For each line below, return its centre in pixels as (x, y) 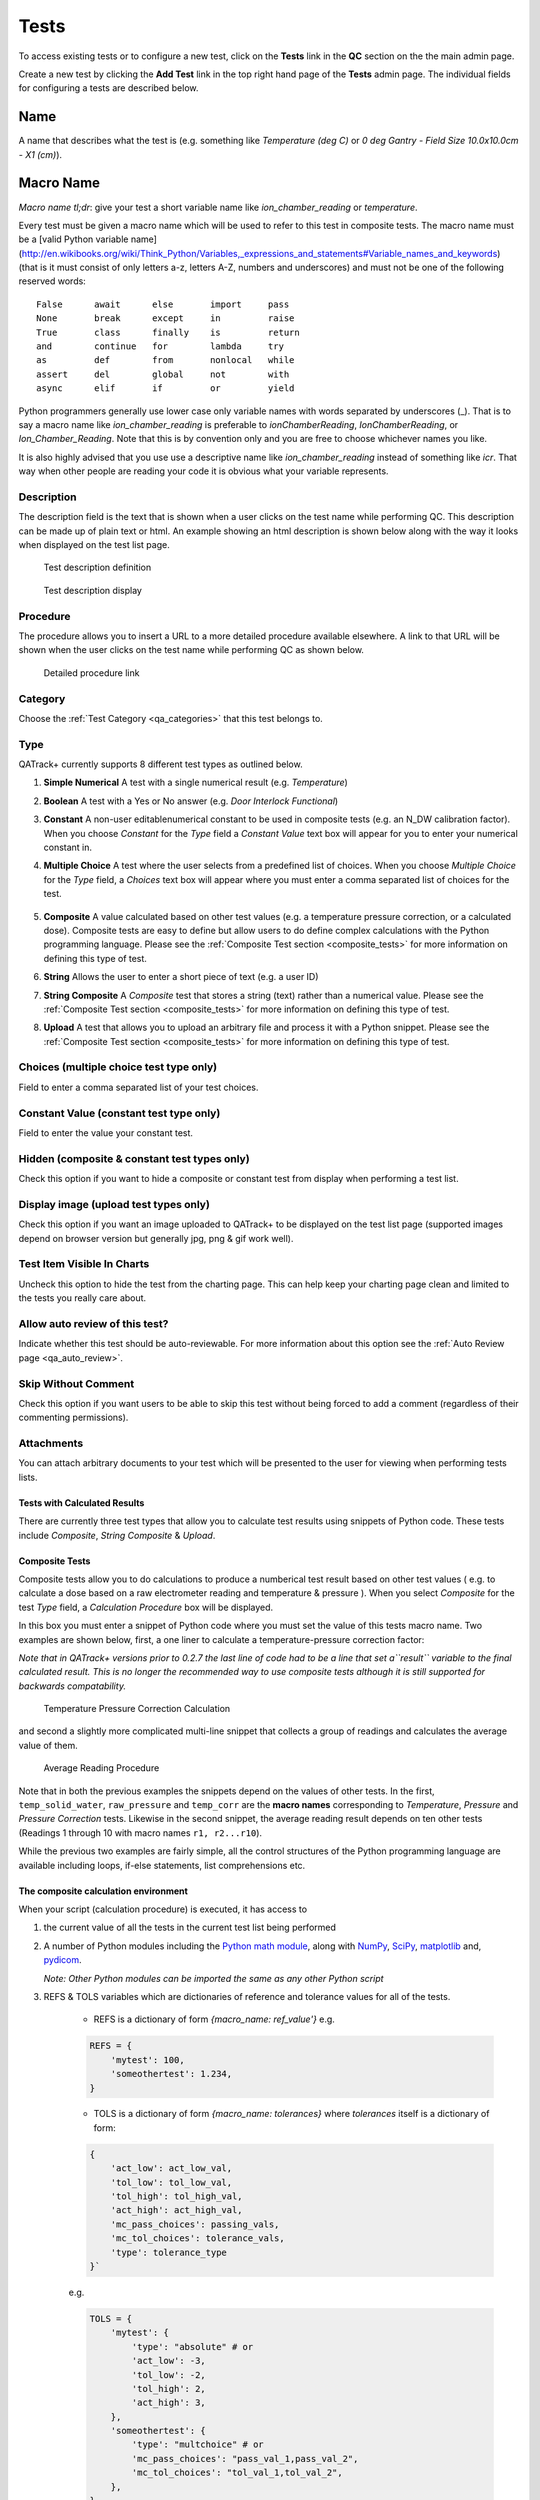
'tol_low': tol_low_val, (171, 2182)
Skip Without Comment (76, 1383)
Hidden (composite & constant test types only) (134, 1158)
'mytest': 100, (147, 2059)
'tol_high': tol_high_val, (177, 2196)
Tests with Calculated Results (81, 1502)
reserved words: (52, 281)
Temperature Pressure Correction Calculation (137, 1709)
